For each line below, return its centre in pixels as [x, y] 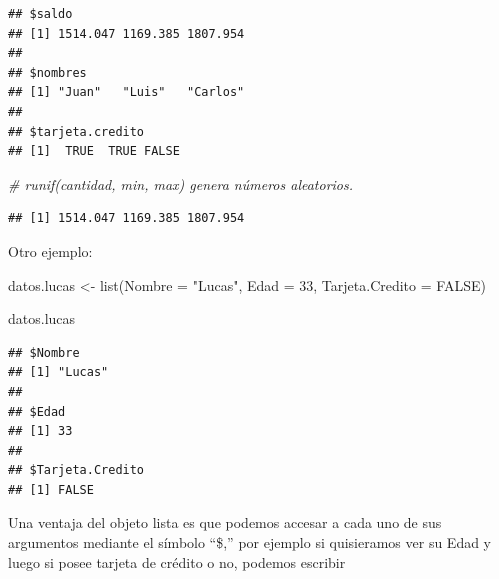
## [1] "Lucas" [58, 372]
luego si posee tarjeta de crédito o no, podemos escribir [177, 561]
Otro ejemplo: [50, 250]
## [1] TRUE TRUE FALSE [94, 151]
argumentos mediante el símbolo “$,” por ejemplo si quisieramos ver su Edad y [249, 542]
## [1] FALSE [51, 489]
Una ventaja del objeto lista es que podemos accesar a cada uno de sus [225, 522]
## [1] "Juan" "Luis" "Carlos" [126, 92]
